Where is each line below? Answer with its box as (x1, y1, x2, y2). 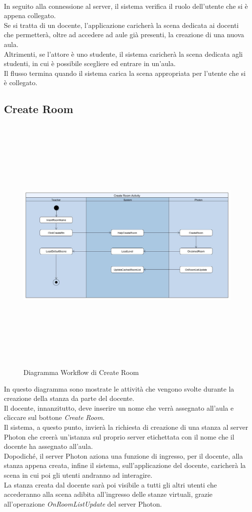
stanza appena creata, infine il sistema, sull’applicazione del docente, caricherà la (4, 460, 246, 470)
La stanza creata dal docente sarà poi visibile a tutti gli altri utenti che (4, 479, 217, 489)
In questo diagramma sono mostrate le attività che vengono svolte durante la (4, 383, 234, 394)
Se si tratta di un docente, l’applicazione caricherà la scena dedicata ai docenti (4, 20, 239, 30)
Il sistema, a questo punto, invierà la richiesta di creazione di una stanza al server (4, 422, 248, 432)
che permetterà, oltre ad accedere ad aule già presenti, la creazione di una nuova (4, 29, 244, 40)
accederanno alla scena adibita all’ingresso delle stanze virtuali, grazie (4, 489, 213, 499)
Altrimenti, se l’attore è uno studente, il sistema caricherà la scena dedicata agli (4, 48, 243, 59)
